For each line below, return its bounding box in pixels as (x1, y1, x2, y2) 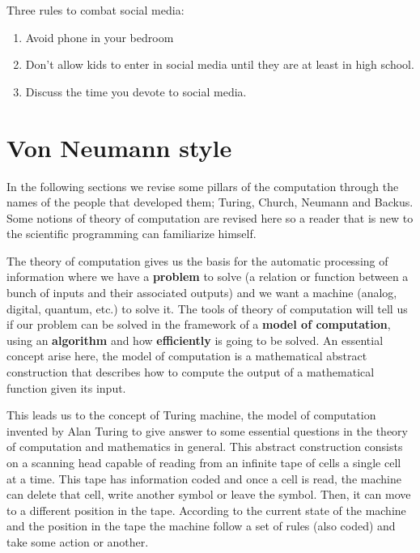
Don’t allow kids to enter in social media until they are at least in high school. (25, 56, 414, 73)
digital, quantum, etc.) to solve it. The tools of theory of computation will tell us (6, 300, 408, 317)
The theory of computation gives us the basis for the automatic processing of (6, 252, 388, 269)
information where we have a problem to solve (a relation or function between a (6, 268, 409, 285)
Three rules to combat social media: (6, 2, 185, 18)
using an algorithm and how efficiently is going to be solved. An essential (6, 331, 384, 348)
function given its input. (6, 379, 126, 396)
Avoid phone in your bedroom (25, 28, 174, 45)
